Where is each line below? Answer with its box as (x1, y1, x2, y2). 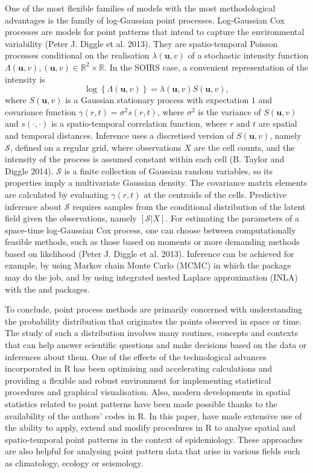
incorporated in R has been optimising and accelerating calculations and (5, 362, 273, 375)
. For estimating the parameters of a (165, 212, 300, 224)
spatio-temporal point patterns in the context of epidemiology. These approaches (5, 433, 303, 445)
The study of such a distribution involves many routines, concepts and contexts (5, 326, 298, 339)
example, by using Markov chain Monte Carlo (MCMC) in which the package (5, 259, 291, 271)
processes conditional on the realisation (5, 49, 150, 62)
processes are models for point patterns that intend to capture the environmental (5, 25, 305, 38)
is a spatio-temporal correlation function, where (51, 117, 227, 130)
